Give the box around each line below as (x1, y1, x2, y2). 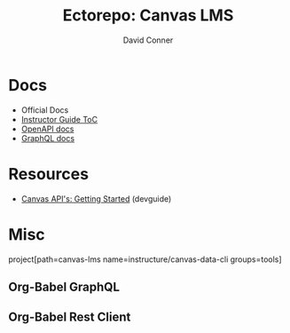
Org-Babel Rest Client (8, 310, 131, 325)
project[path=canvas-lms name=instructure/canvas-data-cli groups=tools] (8, 254, 282, 265)
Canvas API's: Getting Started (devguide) (20, 193, 172, 204)
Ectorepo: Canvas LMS (62, 5, 234, 26)
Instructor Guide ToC (20, 114, 98, 124)
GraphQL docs (20, 132, 75, 143)
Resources (8, 163, 90, 184)
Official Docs (20, 104, 69, 115)
